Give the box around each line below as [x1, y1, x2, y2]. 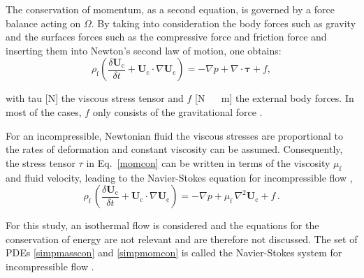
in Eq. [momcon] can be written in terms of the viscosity [86, 155, 330, 170]
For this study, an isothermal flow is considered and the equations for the [6, 218, 319, 233]
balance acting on [6, 15, 81, 30]
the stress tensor [6, 155, 75, 170]
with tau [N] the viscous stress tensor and [6, 91, 184, 105]
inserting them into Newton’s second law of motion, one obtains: [6, 43, 282, 57]
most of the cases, [6, 104, 82, 119]
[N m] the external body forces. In [195, 91, 354, 105]
